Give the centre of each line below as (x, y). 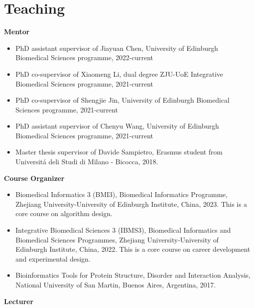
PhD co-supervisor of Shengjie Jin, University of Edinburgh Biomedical (122, 100)
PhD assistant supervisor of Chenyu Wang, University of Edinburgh (117, 126)
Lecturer (19, 301)
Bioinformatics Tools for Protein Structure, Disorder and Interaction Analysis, (133, 275)
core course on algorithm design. (64, 213)
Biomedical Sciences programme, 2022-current (84, 57)
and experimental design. (53, 258)
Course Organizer (34, 178)
